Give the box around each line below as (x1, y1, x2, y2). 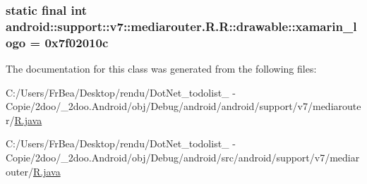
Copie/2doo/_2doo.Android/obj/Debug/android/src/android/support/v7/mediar (6, 150, 360, 165)
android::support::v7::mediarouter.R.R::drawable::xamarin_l (6, 17, 357, 35)
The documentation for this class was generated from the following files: (6, 61, 317, 76)
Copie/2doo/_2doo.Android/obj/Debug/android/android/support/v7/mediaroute (6, 99, 361, 114)
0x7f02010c (44, 33, 109, 51)
